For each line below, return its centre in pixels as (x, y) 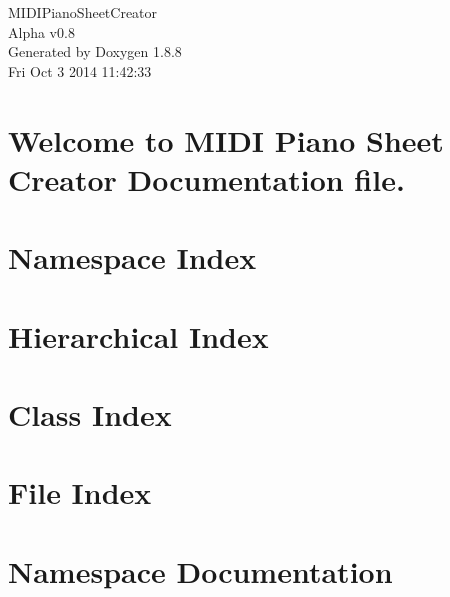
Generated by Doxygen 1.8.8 (95, 51)
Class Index (90, 413)
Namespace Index (132, 257)
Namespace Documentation (200, 570)
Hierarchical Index (138, 335)
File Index (80, 492)
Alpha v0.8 (41, 31)
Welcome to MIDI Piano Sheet (226, 139)
